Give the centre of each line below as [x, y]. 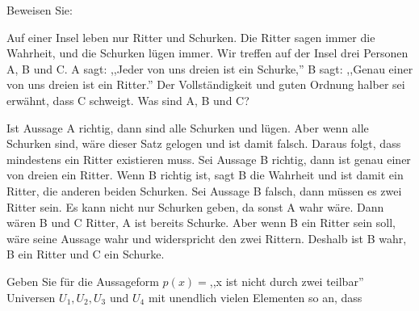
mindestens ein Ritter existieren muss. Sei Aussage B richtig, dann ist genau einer [209, 159]
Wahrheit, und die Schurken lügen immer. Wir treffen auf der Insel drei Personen [207, 53]
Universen [31, 297]
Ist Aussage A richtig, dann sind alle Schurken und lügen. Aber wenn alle [188, 127]
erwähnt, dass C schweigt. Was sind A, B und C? [128, 100]
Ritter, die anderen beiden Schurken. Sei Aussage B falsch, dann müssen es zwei [204, 190]
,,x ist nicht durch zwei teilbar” [287, 281]
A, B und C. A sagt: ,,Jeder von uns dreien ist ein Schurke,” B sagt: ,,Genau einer [210, 68]
